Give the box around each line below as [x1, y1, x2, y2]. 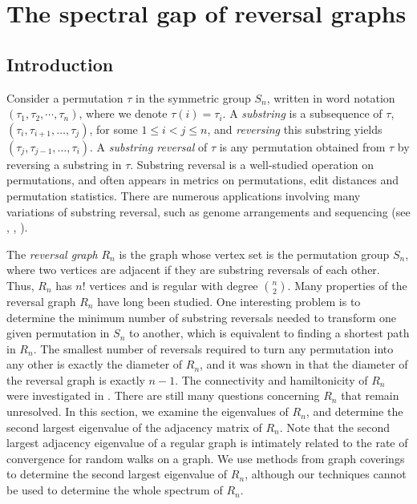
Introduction [6, 51, 114, 76]
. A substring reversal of [90, 138, 208, 155]
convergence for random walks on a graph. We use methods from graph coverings [6, 450, 405, 466]
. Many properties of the [287, 276, 407, 293]
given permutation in [6, 325, 110, 341]
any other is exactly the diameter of [6, 356, 183, 373]
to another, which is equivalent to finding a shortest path [128, 325, 410, 341]
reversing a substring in [6, 155, 122, 172]
